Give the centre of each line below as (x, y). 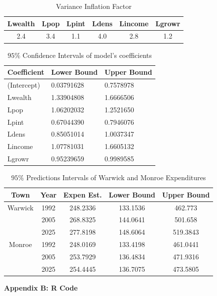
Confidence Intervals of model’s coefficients (87, 55)
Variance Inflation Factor (94, 6)
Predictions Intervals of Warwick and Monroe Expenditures (116, 177)
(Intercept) (24, 84)
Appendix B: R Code (41, 287)
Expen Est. (83, 194)
